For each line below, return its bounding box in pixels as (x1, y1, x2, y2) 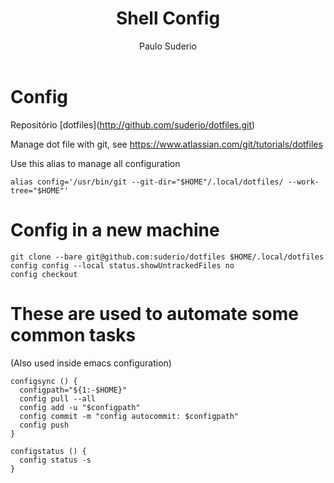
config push (19, 420, 70, 430)
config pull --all (19, 393, 97, 404)
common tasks (10, 323, 137, 346)
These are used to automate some (10, 302, 299, 325)
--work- (287, 177, 320, 187)
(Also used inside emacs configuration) (10, 357, 172, 369)
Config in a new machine (10, 218, 220, 241)
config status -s (19, 455, 92, 465)
